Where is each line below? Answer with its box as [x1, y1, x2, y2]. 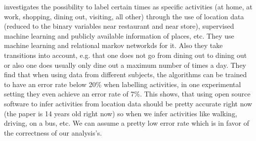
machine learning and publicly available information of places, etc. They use [4, 30, 234, 41]
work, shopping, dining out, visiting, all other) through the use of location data [4, 11, 244, 21]
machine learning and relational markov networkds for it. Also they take [4, 40, 223, 50]
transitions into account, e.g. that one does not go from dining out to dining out [4, 49, 247, 60]
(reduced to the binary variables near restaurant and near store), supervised [4, 21, 234, 31]
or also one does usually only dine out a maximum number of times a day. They [4, 59, 246, 70]
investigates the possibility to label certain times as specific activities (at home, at [4, 1, 253, 11]
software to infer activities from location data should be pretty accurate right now [4, 98, 253, 108]
